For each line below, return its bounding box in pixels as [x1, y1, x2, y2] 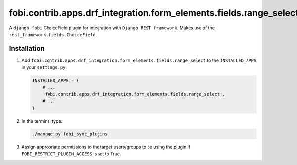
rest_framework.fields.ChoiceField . [9, 31, 97, 37]
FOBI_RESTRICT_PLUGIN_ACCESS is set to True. [21, 151, 121, 157]
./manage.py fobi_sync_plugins [32, 131, 108, 137]
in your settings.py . [21, 64, 67, 70]
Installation [9, 44, 45, 53]
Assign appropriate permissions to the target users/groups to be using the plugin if [21, 144, 191, 150]
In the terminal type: [21, 118, 63, 124]
